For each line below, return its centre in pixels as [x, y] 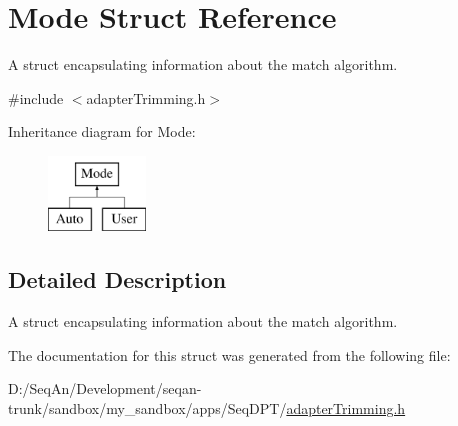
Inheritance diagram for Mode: [102, 131]
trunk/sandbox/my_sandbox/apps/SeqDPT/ [147, 408]
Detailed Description [117, 279]
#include [36, 97]
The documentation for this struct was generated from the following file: [229, 354]
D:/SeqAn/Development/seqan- [105, 388]
